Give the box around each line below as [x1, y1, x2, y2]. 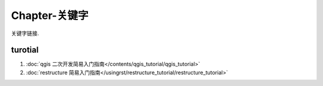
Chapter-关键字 [11, 9, 89, 22]
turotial [11, 45, 39, 55]
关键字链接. [11, 30, 39, 37]
